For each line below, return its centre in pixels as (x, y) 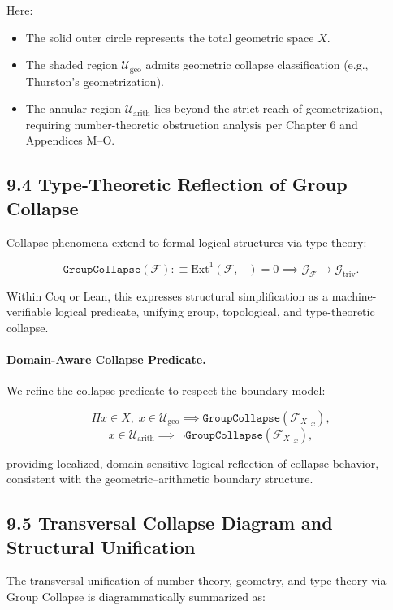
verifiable (29, 311)
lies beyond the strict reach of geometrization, (268, 108)
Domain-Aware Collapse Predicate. (106, 359)
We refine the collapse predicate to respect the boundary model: (166, 390)
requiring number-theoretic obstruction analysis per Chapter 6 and (192, 124)
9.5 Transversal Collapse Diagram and (170, 523)
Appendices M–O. (70, 140)
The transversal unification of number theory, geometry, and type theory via (196, 580)
